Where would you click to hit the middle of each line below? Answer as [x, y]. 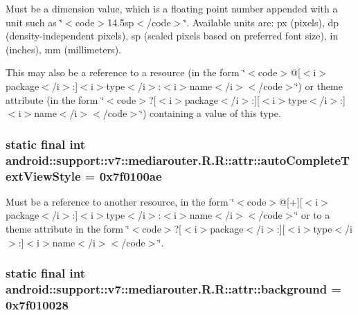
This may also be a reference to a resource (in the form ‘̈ [126, 72]
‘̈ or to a [313, 215]
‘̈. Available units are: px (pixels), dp [261, 22]
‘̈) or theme [319, 85]
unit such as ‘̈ [34, 22]
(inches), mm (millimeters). [64, 49]
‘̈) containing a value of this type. [211, 113]
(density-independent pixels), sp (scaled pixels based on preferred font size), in [172, 36]
